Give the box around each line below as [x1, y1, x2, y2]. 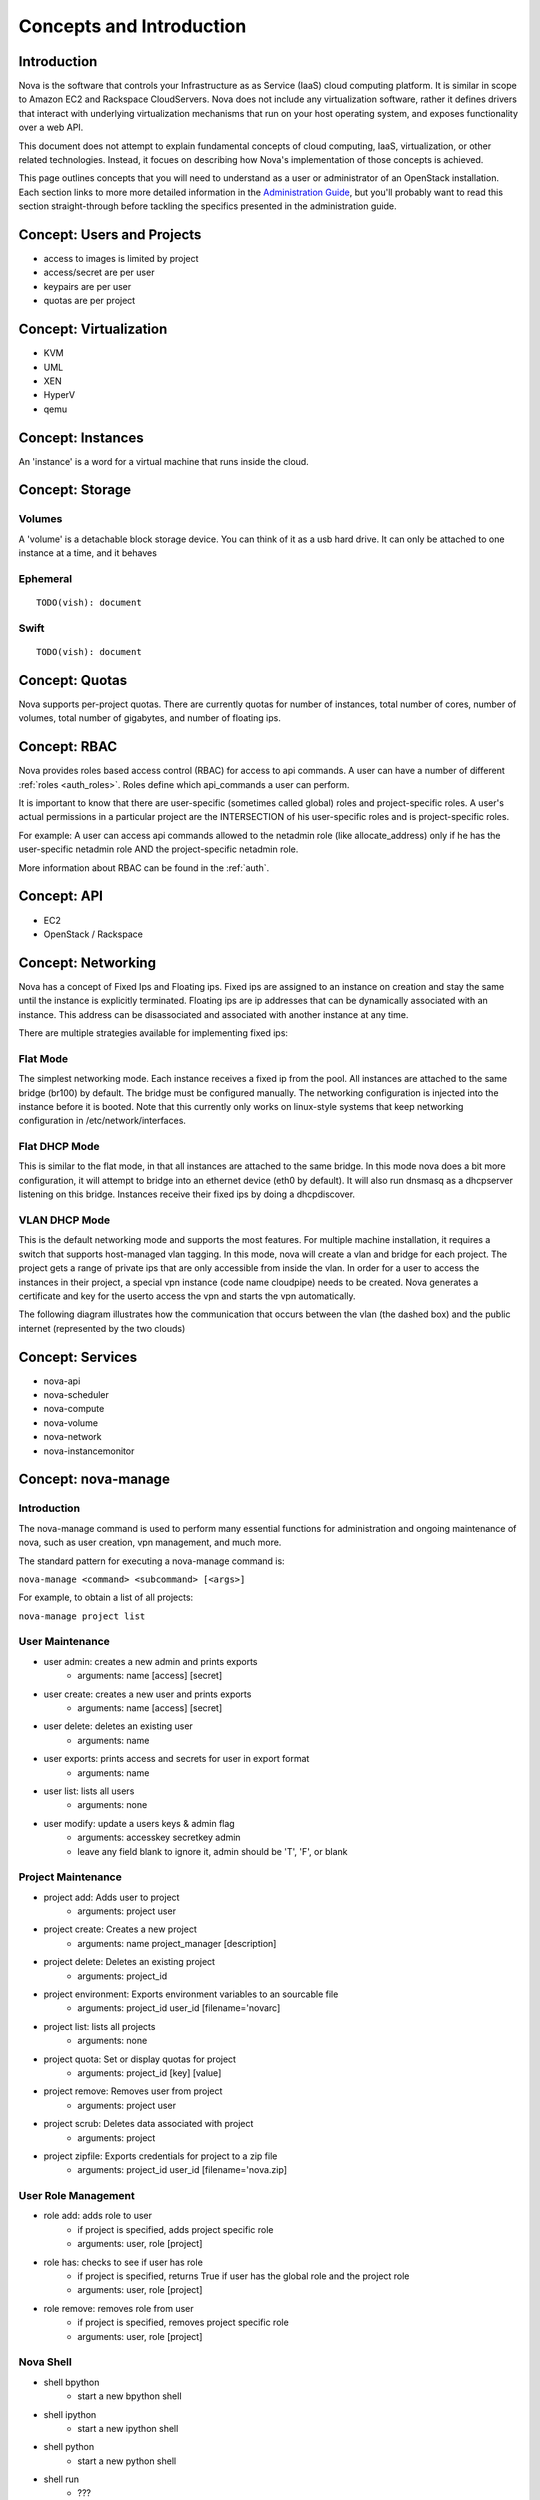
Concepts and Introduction [18, 15, 247, 37]
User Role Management [18, 2189, 135, 2203]
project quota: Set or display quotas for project [43, 2053, 237, 2065]
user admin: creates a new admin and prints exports [43, 1655, 259, 1667]
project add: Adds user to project [43, 1891, 180, 1903]
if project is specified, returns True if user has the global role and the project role [77, 2270, 410, 2282]
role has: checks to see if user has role [43, 2256, 204, 2268]
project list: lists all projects [43, 2020, 156, 2032]
